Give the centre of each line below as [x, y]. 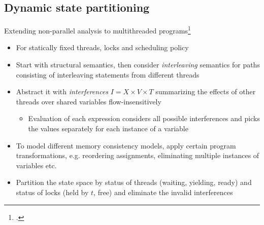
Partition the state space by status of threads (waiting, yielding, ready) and [134, 182]
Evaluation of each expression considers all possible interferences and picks [144, 118]
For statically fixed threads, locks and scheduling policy [102, 47]
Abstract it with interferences [62, 91]
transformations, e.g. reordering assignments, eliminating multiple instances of [138, 155]
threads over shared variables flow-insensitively [89, 101]
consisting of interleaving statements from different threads [108, 74]
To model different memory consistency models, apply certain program [126, 145]
